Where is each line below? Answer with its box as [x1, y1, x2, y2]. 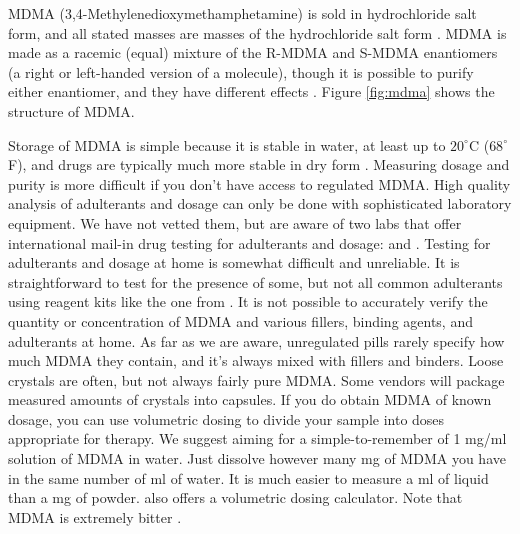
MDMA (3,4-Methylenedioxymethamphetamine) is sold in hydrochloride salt [8, 3, 477, 23]
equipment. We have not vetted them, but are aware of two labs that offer [8, 212, 462, 233]
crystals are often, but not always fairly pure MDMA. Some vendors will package [8, 369, 505, 390]
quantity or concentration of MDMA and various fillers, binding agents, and [8, 310, 473, 331]
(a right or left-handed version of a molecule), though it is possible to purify [8, 61, 474, 82]
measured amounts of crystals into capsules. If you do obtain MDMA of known [8, 389, 492, 410]
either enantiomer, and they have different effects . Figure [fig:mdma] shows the [8, 81, 495, 102]
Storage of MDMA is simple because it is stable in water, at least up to [8, 134, 446, 155]
